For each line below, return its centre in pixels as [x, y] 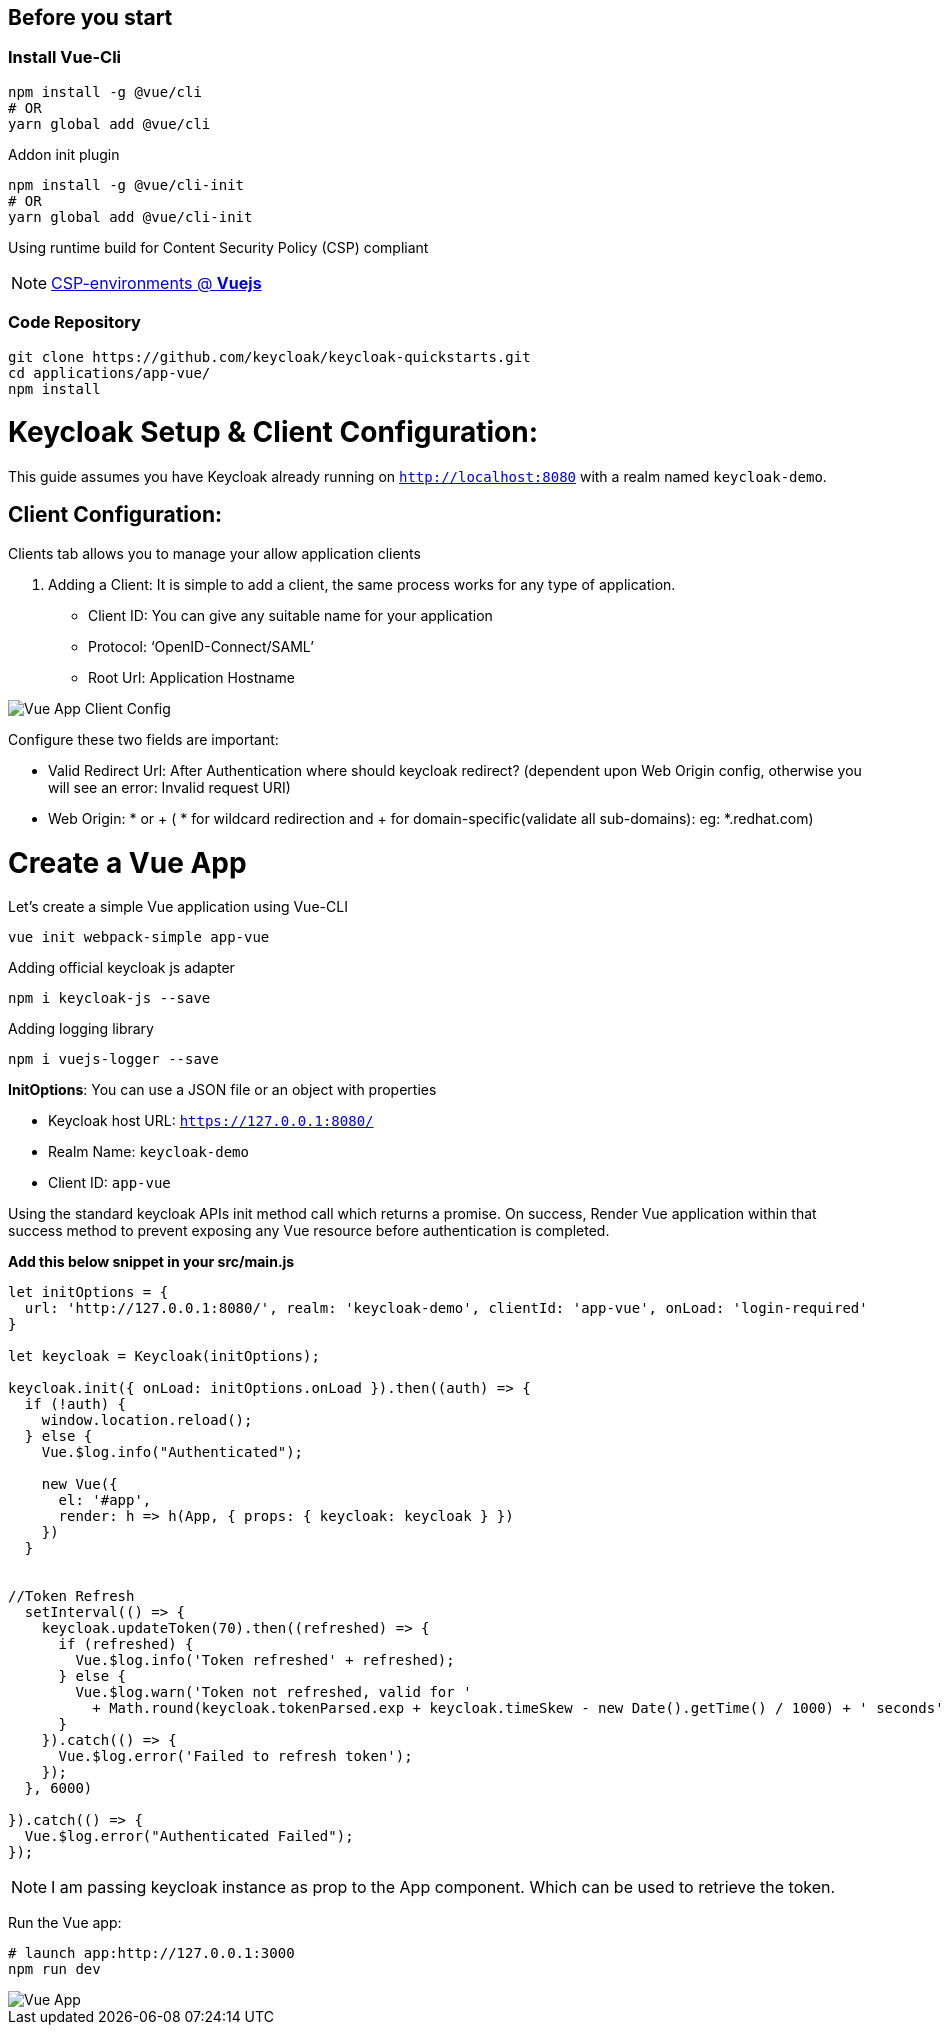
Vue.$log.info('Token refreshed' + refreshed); [265, 1660]
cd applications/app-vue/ [109, 372]
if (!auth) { [75, 1404]
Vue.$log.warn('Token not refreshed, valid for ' [273, 1692]
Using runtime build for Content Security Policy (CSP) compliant [218, 247]
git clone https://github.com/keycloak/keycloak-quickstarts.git [269, 356]
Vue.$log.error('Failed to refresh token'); [235, 1756]
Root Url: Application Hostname [191, 677]
